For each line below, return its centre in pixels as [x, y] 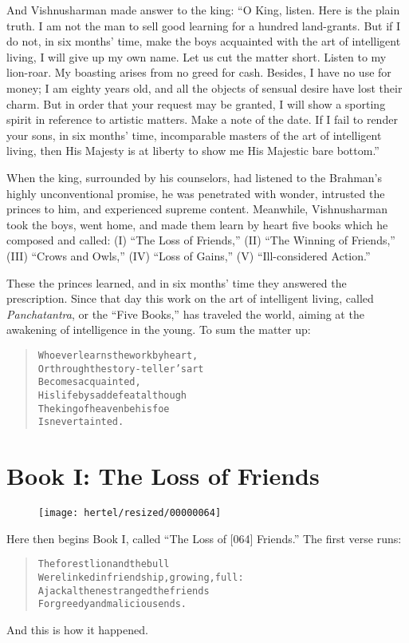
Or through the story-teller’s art [121, 369]
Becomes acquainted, [89, 382]
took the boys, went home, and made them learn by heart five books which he [197, 224]
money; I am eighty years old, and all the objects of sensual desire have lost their [204, 87]
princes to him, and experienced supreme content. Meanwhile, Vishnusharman [197, 209]
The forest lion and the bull [104, 564]
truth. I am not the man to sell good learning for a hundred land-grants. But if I [204, 25]
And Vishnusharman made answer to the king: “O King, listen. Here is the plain [203, 10]
